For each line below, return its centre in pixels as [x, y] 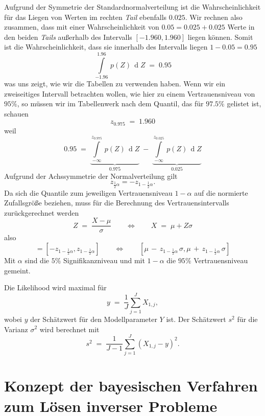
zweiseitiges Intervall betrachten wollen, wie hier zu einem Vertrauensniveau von [130, 93]
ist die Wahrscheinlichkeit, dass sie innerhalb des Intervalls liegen [106, 47]
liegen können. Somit [220, 37]
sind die [37, 260]
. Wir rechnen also [214, 17]
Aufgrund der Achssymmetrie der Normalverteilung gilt [91, 176]
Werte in [241, 27]
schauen [16, 113]
